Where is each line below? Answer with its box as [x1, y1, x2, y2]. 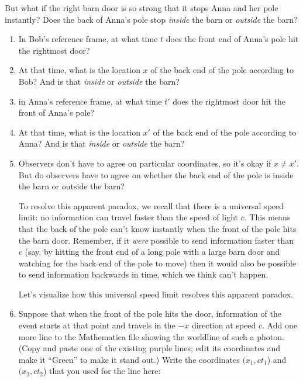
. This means [244, 211, 291, 223]
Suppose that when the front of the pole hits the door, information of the [18, 307, 281, 320]
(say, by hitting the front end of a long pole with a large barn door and [25, 245, 280, 258]
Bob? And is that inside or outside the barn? [18, 75, 180, 87]
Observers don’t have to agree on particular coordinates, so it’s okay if [18, 157, 271, 169]
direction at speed [191, 319, 256, 331]
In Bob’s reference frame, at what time [18, 33, 158, 45]
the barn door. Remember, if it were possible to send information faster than [18, 234, 294, 246]
